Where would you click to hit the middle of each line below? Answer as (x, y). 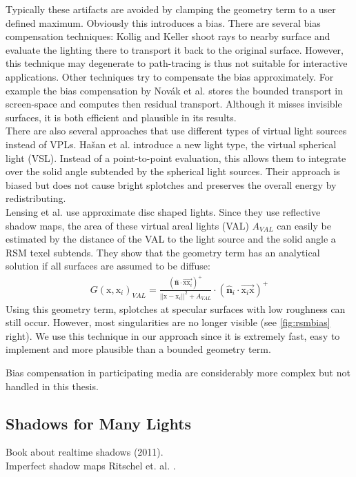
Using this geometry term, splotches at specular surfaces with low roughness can (176, 308)
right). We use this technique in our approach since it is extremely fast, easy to (173, 335)
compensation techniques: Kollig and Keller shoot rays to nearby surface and (168, 36)
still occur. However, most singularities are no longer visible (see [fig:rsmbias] (168, 322)
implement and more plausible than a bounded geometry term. (138, 349)
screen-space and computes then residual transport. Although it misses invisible (174, 104)
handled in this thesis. (52, 386)
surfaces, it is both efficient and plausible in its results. (121, 117)
